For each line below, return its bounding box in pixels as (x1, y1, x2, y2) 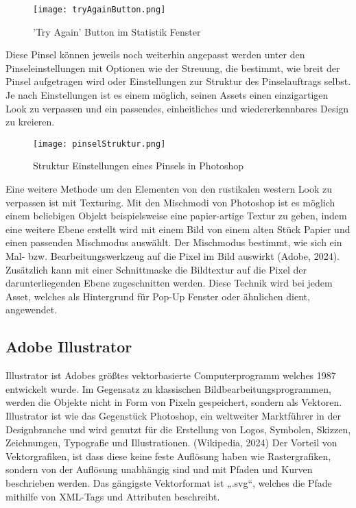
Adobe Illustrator (5, 336, 132, 357)
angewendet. (5, 302, 58, 317)
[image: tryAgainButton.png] (33, 5, 166, 14)
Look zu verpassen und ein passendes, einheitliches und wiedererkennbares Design (5, 101, 349, 115)
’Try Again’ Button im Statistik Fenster (33, 24, 201, 38)
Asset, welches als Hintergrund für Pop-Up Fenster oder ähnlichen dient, (5, 289, 310, 303)
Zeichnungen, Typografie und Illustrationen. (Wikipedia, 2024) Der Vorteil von (5, 435, 337, 450)
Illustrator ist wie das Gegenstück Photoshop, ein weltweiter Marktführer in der (5, 408, 342, 422)
